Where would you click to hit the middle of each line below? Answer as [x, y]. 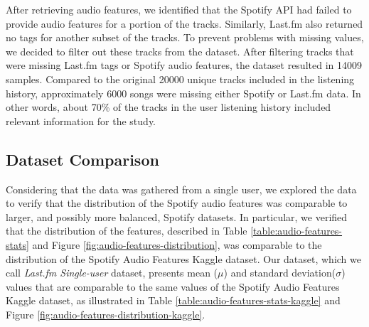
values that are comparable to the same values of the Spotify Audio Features [173, 286]
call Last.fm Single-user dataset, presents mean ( [112, 273]
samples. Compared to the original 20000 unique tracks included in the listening [180, 79]
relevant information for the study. [81, 120]
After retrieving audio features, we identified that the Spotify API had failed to [179, 9]
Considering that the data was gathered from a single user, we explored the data [181, 189]
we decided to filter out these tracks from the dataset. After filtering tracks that [180, 51]
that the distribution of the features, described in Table [127, 231]
